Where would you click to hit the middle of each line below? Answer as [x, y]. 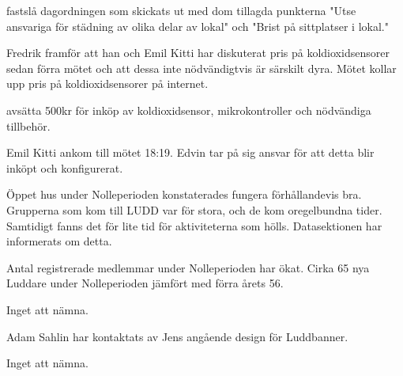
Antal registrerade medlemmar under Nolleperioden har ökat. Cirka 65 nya [188, 267]
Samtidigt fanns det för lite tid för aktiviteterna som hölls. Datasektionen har [194, 225]
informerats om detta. [59, 241]
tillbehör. [28, 125]
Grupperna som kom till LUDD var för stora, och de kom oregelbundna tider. [194, 209]
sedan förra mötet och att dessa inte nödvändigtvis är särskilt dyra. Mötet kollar [201, 68]
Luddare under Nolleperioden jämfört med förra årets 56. [145, 283]
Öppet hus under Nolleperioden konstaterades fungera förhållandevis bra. [184, 194]
